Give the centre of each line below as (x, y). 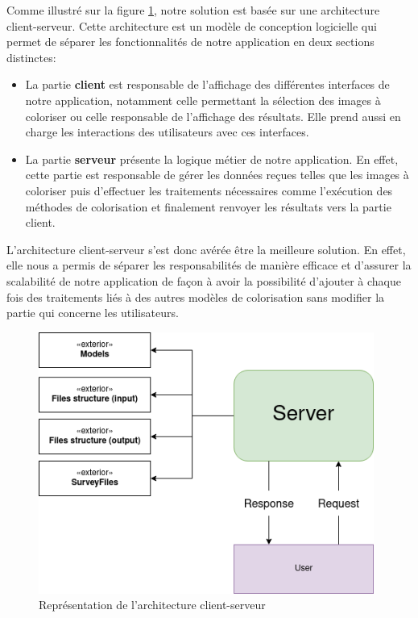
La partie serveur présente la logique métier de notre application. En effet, (212, 159)
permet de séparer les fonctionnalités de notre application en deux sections (190, 42)
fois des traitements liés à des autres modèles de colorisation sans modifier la (196, 296)
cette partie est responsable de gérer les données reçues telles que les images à (217, 175)
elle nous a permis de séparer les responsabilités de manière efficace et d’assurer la (209, 265)
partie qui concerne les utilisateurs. (93, 313)
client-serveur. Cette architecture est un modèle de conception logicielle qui (192, 25)
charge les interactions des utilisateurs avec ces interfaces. (167, 132)
